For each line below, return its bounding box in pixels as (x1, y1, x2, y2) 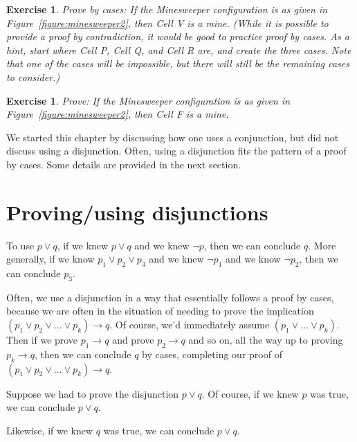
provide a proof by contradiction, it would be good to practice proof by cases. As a (6, 29, 349, 44)
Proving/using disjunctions (6, 197, 268, 226)
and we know (225, 251, 281, 266)
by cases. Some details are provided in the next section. (6, 157, 241, 171)
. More (308, 238, 336, 252)
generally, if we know (6, 251, 95, 266)
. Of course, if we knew (201, 386, 299, 400)
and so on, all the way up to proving (188, 333, 343, 347)
